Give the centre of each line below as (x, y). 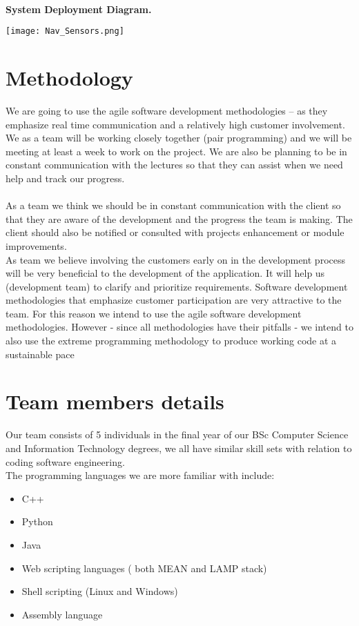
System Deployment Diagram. (79, 9)
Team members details (115, 401)
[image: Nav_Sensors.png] (65, 31)
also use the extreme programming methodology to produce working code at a (171, 341)
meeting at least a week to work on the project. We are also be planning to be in (176, 151)
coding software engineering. (65, 461)
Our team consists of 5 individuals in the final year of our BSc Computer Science (177, 434)
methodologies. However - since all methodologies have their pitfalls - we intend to (179, 327)
